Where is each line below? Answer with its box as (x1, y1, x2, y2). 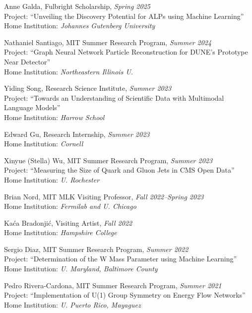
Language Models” (4, 102, 61, 113)
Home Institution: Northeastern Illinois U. (4, 66, 133, 76)
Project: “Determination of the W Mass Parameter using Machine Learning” (4, 253, 237, 264)
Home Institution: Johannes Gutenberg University (4, 20, 155, 31)
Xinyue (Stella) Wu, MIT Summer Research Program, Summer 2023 (4, 155, 213, 165)
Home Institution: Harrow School (4, 112, 105, 122)
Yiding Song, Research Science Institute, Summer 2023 (4, 83, 172, 93)
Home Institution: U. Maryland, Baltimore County (4, 263, 158, 274)
